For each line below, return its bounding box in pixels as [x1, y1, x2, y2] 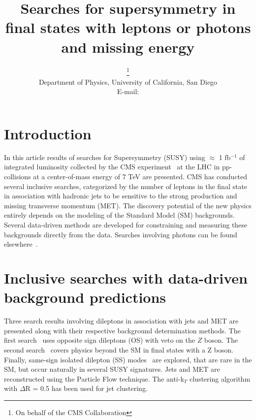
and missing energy [61, 36, 195, 57]
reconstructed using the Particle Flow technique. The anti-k [4, 373, 184, 384]
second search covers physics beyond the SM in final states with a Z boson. [4, 344, 234, 355]
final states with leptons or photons [5, 17, 251, 37]
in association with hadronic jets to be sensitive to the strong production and [4, 191, 237, 201]
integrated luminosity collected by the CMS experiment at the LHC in [4, 162, 220, 172]
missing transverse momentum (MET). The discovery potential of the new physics [4, 200, 252, 210]
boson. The [204, 335, 238, 345]
